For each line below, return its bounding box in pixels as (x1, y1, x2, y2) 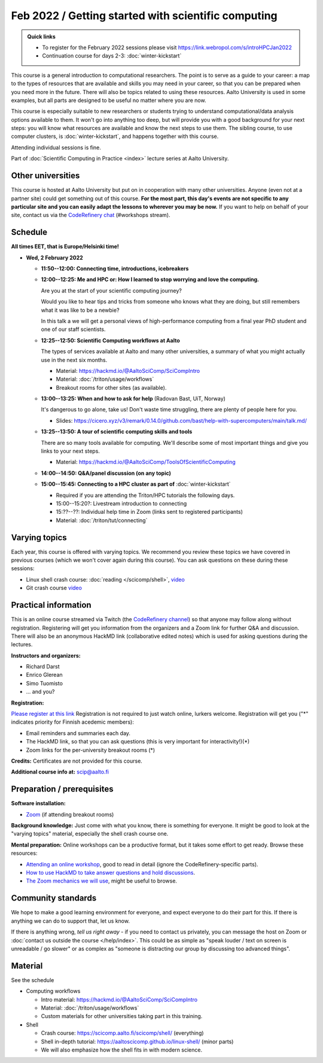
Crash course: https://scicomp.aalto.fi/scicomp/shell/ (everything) (41, 1029, 204, 1037)
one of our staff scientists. (41, 326, 106, 333)
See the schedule (11, 976, 54, 983)
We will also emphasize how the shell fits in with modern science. (41, 1046, 203, 1053)
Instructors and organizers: (11, 652, 81, 659)
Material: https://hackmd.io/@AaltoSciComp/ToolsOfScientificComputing (56, 459, 236, 466)
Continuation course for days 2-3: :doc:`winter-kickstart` (42, 52, 182, 59)
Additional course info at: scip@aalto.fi (11, 768, 109, 776)
